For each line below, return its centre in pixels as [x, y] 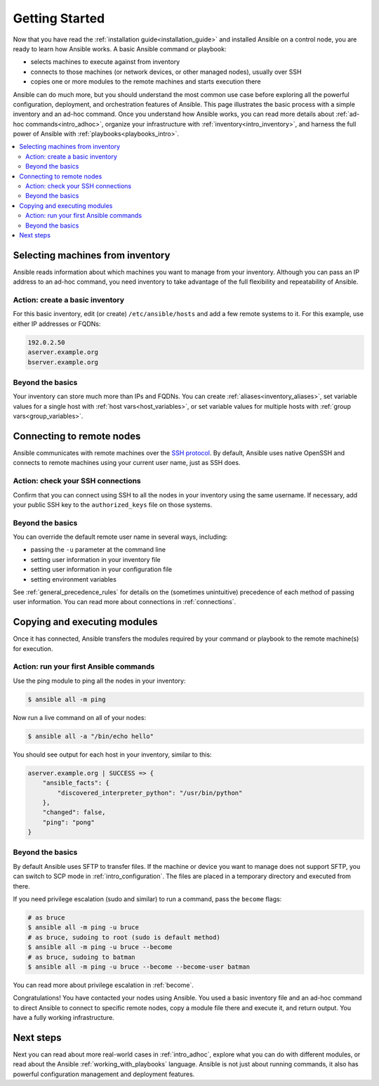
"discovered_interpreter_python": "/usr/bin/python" [150, 793]
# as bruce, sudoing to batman [82, 957]
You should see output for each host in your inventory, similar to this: [112, 754]
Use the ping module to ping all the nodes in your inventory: [99, 681]
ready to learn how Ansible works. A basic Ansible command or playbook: [120, 48]
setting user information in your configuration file [101, 570]
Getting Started [59, 18]
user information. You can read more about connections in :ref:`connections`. [125, 602]
